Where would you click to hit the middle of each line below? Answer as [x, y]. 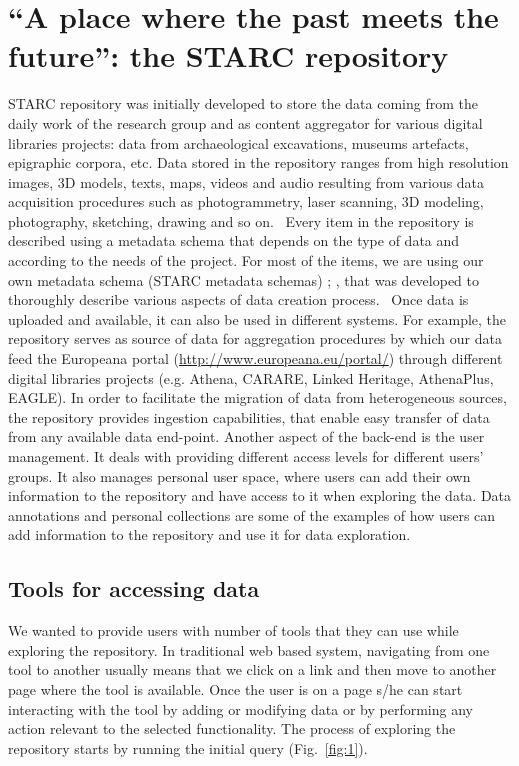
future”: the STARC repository [228, 55]
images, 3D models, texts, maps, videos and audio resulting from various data [246, 181]
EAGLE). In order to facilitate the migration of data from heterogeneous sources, [257, 397]
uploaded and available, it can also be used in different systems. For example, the [257, 318]
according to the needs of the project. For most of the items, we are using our [246, 260]
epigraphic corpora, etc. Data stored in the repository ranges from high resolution [258, 162]
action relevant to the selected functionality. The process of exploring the [232, 728]
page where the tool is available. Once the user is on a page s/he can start [235, 688]
